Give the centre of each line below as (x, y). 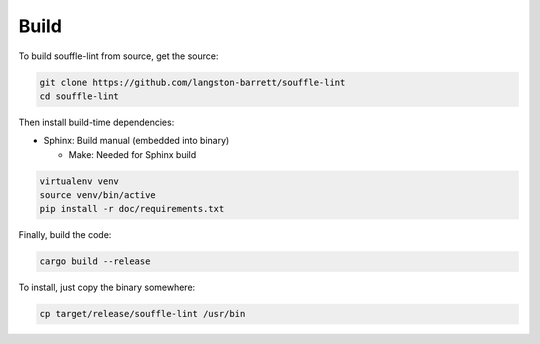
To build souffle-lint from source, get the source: (118, 56)
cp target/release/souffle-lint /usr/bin (142, 314)
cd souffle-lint (79, 96)
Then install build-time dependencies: (96, 122)
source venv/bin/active (98, 195)
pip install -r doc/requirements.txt (132, 209)
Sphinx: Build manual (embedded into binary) (136, 141)
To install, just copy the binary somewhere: (107, 287)
